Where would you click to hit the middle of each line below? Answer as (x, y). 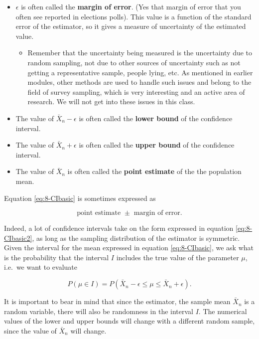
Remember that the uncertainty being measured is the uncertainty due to (140, 53)
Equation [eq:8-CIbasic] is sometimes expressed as (80, 198)
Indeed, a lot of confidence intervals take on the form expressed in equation (119, 228)
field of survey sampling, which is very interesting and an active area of (136, 91)
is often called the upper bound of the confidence (157, 145)
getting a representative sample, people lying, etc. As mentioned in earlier (140, 72)
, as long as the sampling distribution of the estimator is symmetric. (136, 238)
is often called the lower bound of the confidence (156, 118)
